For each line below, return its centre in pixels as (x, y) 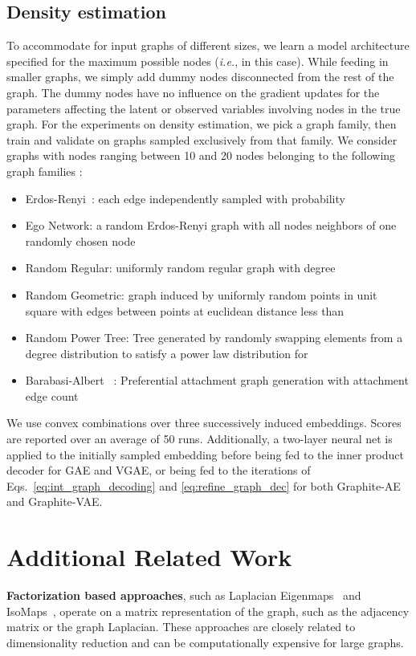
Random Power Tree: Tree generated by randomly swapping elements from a (214, 338)
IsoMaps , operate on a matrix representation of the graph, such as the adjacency (208, 611)
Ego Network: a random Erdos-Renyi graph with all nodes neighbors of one (211, 225)
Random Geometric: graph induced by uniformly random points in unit (201, 294)
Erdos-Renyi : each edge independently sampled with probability (185, 198)
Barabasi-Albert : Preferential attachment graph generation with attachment (217, 380)
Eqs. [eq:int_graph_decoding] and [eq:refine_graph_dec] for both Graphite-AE (204, 485)
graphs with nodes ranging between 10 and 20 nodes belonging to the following (201, 155)
